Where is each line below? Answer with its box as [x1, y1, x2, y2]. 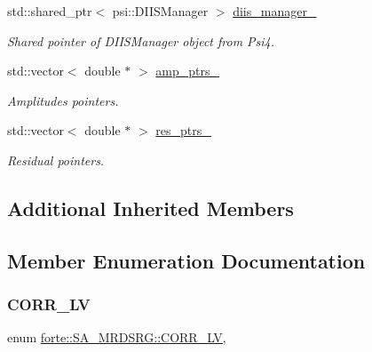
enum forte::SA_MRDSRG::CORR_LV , [7, 328, 226, 347]
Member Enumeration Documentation [7, 246, 366, 274]
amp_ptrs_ [155, 61, 220, 80]
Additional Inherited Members [7, 194, 294, 221]
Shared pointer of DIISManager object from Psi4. [7, 31, 275, 50]
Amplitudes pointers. [7, 91, 119, 109]
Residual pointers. [7, 150, 105, 169]
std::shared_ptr [7, 2, 92, 20]
